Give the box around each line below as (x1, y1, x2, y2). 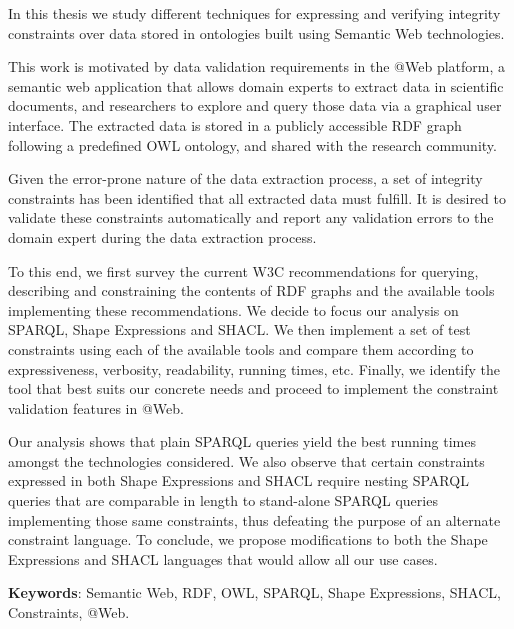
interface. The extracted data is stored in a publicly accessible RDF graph (8, 114, 462, 135)
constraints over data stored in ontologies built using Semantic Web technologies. (8, 22, 505, 43)
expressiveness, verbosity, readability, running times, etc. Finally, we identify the (8, 358, 501, 379)
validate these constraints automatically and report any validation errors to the (8, 207, 494, 228)
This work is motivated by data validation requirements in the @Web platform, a (8, 56, 506, 77)
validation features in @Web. (8, 397, 184, 418)
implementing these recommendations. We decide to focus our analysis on (8, 299, 459, 320)
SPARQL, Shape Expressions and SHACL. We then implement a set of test (8, 319, 471, 340)
